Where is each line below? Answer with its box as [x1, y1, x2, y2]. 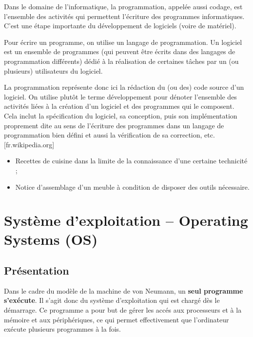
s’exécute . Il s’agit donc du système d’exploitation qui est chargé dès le [4, 295, 220, 305]
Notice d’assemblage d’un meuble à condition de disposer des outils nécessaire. [15, 181, 250, 192]
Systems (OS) [4, 229, 98, 249]
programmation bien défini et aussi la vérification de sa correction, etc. [4, 130, 215, 140]
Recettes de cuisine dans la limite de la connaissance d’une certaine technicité [15, 156, 248, 166]
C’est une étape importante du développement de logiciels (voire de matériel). [4, 20, 236, 31]
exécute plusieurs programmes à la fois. [4, 324, 121, 334]
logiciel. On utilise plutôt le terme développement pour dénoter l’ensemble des [4, 91, 237, 101]
